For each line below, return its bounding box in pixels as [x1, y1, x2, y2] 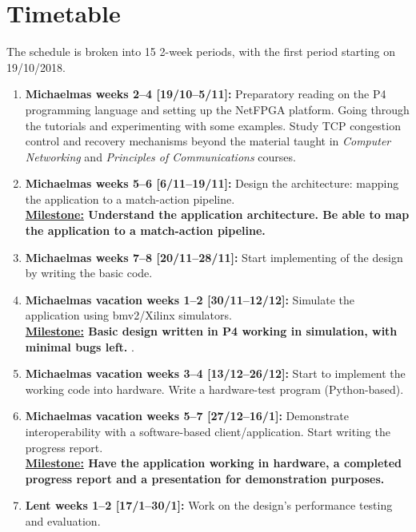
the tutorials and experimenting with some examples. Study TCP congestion [25, 117, 401, 133]
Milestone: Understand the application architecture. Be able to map [25, 206, 410, 223]
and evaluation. [25, 512, 101, 529]
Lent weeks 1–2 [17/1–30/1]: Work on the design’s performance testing [25, 497, 393, 514]
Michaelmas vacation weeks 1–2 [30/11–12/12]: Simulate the [25, 291, 354, 308]
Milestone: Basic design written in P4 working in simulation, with [25, 323, 398, 339]
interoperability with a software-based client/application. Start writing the [25, 423, 390, 439]
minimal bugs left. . [25, 338, 134, 355]
